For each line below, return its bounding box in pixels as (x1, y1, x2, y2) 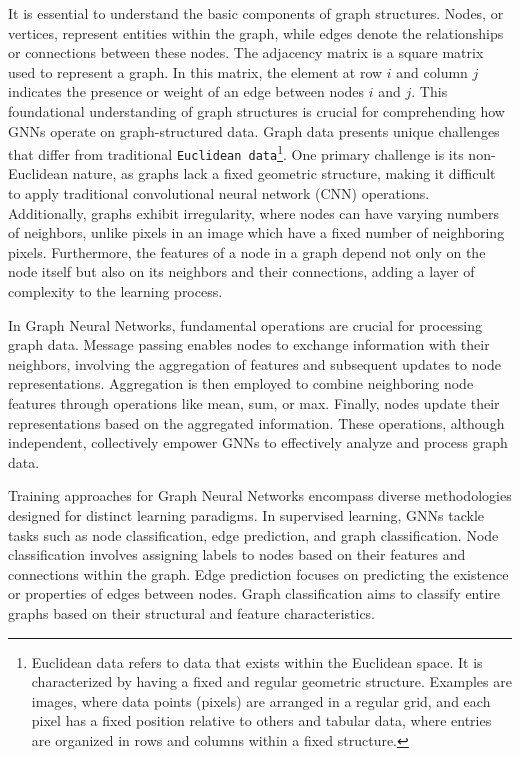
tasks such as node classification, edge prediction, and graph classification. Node (8, 524, 499, 545)
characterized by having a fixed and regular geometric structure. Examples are (31, 671, 512, 692)
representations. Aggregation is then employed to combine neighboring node (8, 373, 474, 394)
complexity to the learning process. (8, 281, 223, 302)
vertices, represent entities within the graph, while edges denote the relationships (8, 22, 504, 43)
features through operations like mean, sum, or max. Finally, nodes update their (8, 393, 500, 413)
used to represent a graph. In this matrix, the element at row (8, 61, 383, 82)
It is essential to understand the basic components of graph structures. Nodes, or (8, 3, 504, 23)
